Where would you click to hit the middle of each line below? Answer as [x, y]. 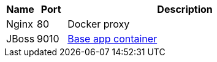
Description [185, 9]
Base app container [112, 39]
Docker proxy [99, 24]
